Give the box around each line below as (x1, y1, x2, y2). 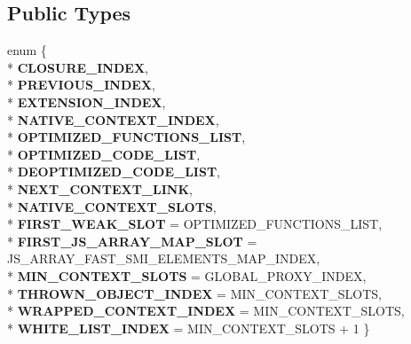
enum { (7, 41, 47, 59)
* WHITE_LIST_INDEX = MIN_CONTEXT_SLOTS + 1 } (7, 318, 370, 337)
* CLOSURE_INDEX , (7, 58, 148, 76)
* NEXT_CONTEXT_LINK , (7, 179, 193, 198)
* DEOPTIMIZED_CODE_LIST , (7, 162, 221, 181)
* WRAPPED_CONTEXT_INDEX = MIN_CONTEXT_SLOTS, (7, 301, 405, 320)
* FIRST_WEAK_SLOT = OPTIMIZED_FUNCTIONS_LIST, (7, 215, 383, 233)
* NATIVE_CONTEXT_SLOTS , (7, 197, 217, 215)
